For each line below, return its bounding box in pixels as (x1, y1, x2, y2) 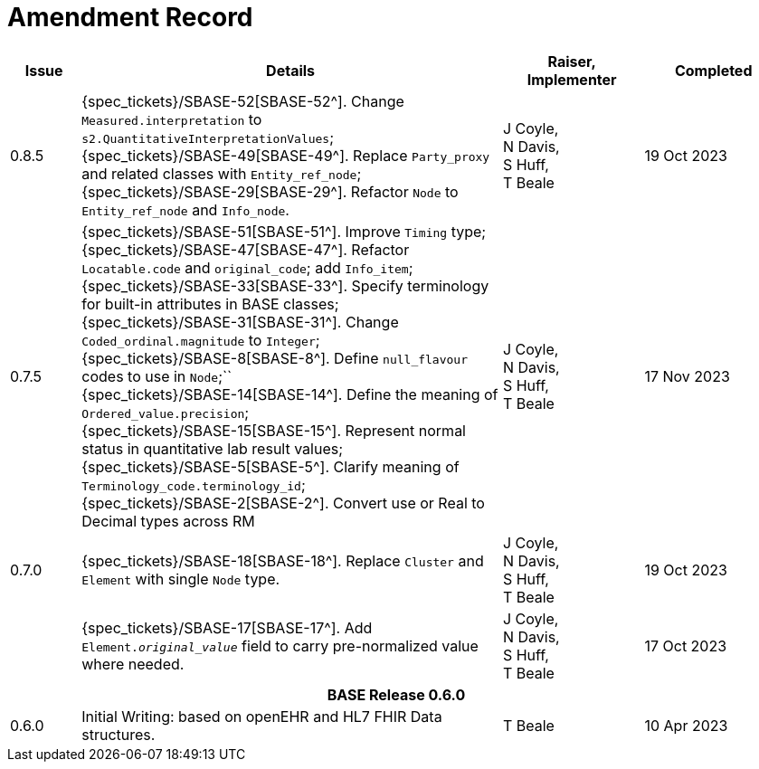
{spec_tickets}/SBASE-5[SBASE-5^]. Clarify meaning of (81, 457, 460, 476)
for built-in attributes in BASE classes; (81, 294, 339, 313)
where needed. (81, 654, 185, 673)
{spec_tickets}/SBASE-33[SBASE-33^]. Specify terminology (81, 276, 489, 295)
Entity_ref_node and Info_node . (81, 200, 289, 219)
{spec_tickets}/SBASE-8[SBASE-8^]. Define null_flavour (81, 348, 468, 367)
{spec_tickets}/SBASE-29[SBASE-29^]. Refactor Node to (81, 182, 459, 201)
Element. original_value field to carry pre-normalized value (81, 636, 479, 655)
